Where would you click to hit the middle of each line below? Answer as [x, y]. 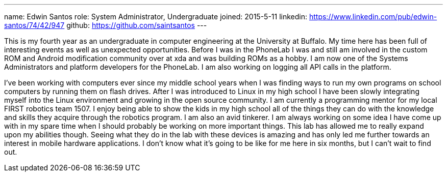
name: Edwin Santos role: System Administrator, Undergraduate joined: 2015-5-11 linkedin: [156, 17]
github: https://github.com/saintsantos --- [137, 25]
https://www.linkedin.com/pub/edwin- [373, 17]
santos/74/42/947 [34, 25]
